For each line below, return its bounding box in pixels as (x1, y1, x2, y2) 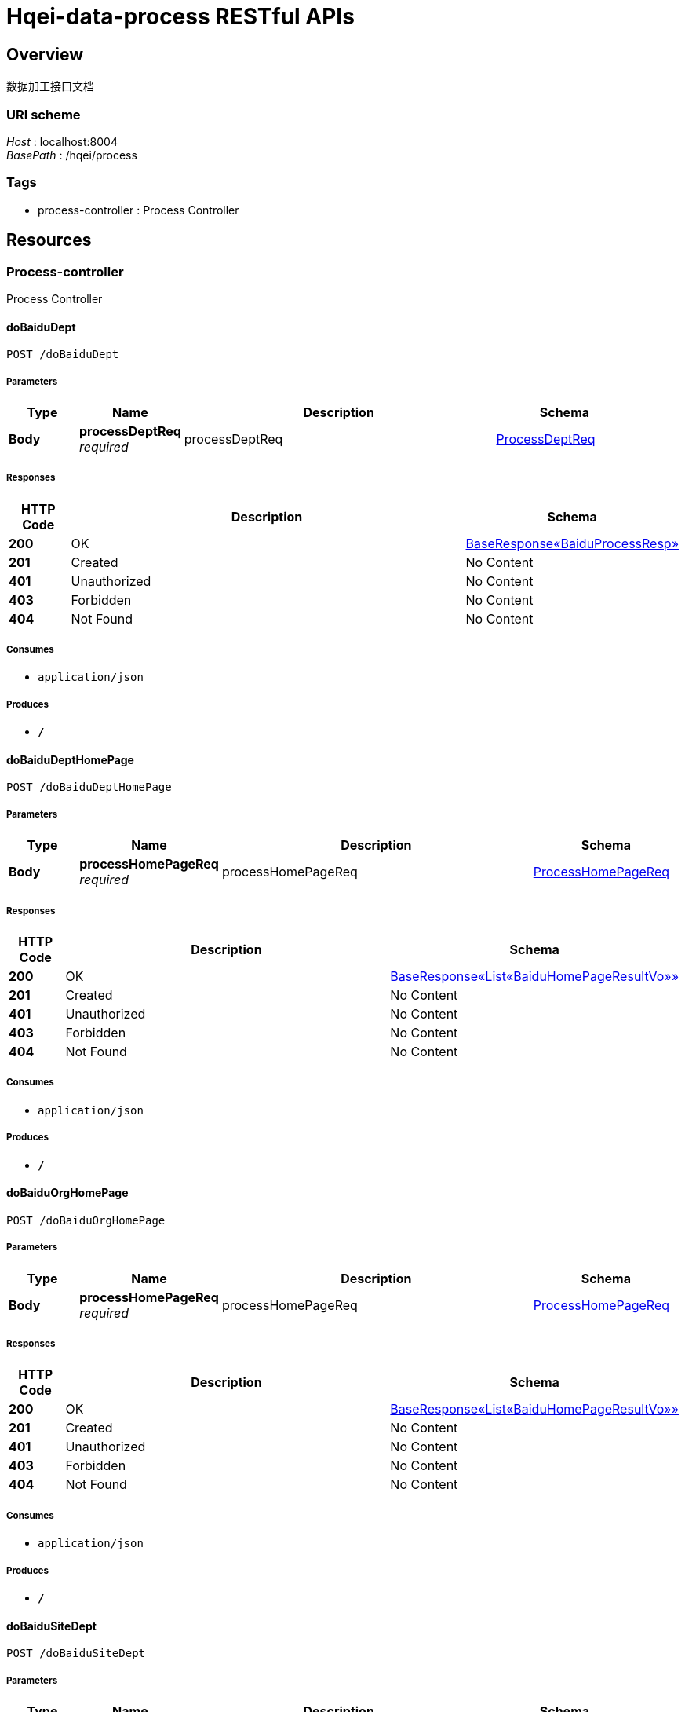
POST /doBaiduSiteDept (6, 1647, 146, 1660)
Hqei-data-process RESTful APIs (6, 3, 355, 30)
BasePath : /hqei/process (6, 148, 137, 162)
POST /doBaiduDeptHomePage (6, 781, 172, 794)
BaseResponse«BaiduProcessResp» (465, 535, 679, 551)
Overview (6, 44, 84, 64)
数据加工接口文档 (6, 79, 94, 93)
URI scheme (6, 106, 81, 123)
